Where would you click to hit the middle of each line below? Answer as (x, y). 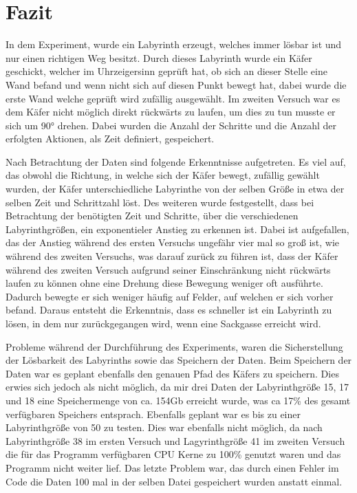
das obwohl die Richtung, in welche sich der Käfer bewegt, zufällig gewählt (163, 175)
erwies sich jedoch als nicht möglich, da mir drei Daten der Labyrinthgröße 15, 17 (177, 387)
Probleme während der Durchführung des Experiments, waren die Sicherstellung (174, 346)
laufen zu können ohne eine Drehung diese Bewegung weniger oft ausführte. (164, 283)
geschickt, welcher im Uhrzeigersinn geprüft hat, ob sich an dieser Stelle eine (166, 71)
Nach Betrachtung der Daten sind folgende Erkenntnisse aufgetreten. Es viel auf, (176, 161)
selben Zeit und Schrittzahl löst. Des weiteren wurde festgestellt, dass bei (160, 202)
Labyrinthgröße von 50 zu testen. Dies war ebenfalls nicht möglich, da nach (164, 427)
